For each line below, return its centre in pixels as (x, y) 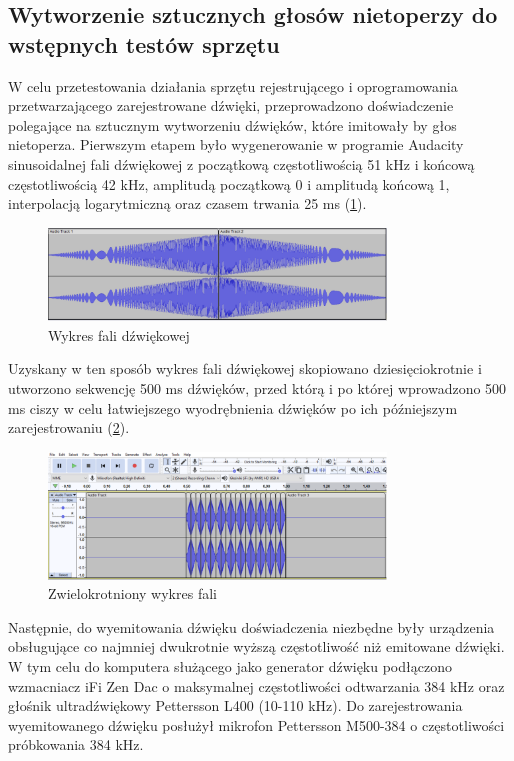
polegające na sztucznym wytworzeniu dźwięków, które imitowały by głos (232, 124)
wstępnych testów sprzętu (144, 43)
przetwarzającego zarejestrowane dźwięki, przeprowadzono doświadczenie (231, 105)
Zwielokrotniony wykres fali (132, 593)
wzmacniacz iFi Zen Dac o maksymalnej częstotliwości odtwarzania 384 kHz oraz (256, 685)
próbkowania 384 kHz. (76, 744)
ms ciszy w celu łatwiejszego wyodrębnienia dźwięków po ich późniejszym (233, 407)
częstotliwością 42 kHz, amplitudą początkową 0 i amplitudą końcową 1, (229, 183)
